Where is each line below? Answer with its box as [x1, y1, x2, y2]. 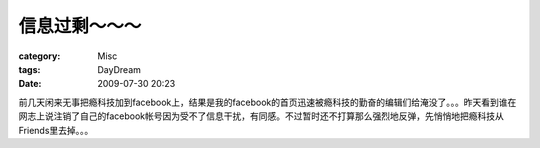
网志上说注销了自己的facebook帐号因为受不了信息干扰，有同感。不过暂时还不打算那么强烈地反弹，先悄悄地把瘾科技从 [18, 110, 505, 122]
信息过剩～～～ [18, 15, 142, 37]
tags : [18, 63, 41, 75]
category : [18, 50, 61, 62]
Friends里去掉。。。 [18, 124, 94, 136]
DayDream [97, 63, 142, 75]
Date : [18, 78, 42, 90]
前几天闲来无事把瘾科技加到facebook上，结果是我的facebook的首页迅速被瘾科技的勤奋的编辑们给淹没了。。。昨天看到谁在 [18, 96, 517, 108]
